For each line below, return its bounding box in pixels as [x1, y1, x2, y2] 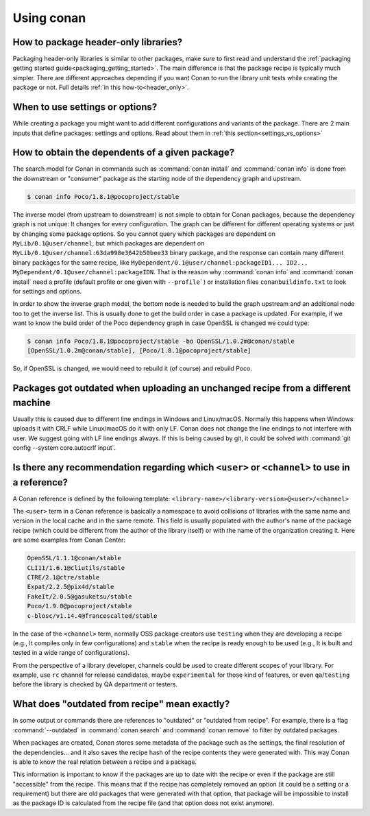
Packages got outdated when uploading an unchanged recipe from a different [12, 383, 351, 394]
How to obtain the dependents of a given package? [12, 147, 235, 158]
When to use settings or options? [12, 101, 158, 113]
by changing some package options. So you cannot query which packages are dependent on [12, 230, 275, 238]
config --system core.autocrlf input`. [12, 444, 116, 452]
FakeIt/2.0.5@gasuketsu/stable [27, 592, 133, 600]
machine [12, 396, 51, 408]
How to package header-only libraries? [12, 36, 183, 48]
